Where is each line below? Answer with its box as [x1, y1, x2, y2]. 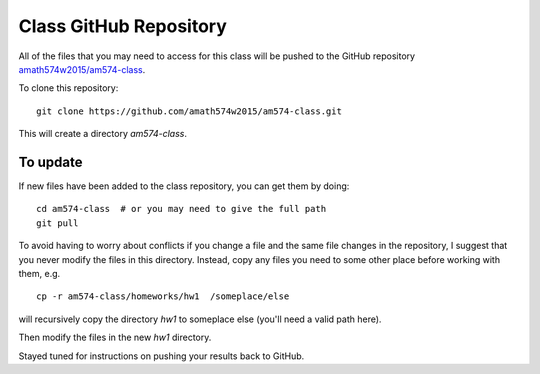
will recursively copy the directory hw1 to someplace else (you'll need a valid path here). [18, 313, 382, 325]
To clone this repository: [18, 82, 119, 94]
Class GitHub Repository [18, 15, 227, 37]
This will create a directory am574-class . [18, 128, 188, 140]
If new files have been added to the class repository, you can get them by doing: [18, 180, 350, 192]
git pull [36, 217, 79, 229]
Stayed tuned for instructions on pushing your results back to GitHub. [18, 350, 305, 362]
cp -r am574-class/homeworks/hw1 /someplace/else [36, 291, 290, 302]
